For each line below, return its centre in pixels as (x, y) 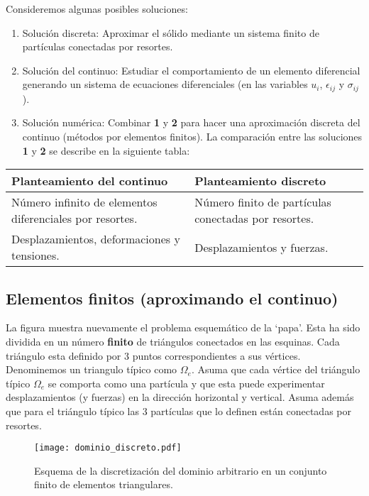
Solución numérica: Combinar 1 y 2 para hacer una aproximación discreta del (191, 122)
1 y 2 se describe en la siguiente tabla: (106, 150)
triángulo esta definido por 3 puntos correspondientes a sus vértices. (153, 355)
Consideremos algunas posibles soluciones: (97, 9)
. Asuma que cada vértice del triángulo (276, 369)
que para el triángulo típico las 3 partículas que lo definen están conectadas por (178, 410)
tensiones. (35, 255)
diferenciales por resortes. (75, 219)
